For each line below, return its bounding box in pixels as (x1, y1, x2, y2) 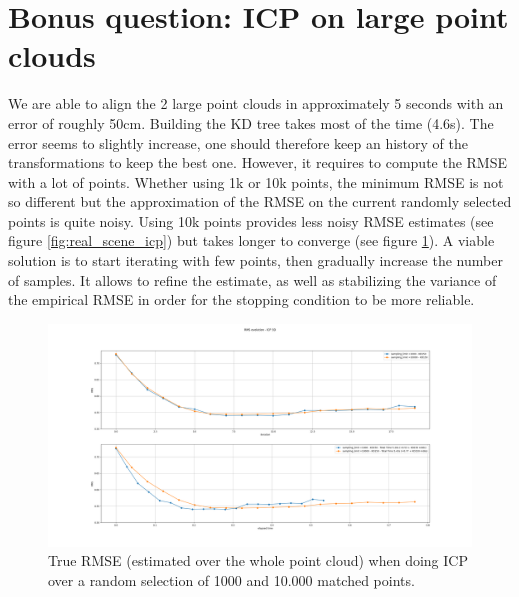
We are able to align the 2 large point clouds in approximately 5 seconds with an (8, 93, 504, 114)
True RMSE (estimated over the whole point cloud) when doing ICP (48, 550, 468, 571)
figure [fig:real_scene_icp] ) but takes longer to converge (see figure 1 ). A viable (8, 230, 495, 251)
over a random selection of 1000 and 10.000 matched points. (48, 569, 415, 590)
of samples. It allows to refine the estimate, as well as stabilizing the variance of (8, 269, 497, 290)
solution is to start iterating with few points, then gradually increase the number (8, 250, 503, 271)
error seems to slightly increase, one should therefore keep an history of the (8, 132, 468, 153)
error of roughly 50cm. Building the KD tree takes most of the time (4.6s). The (8, 112, 494, 133)
